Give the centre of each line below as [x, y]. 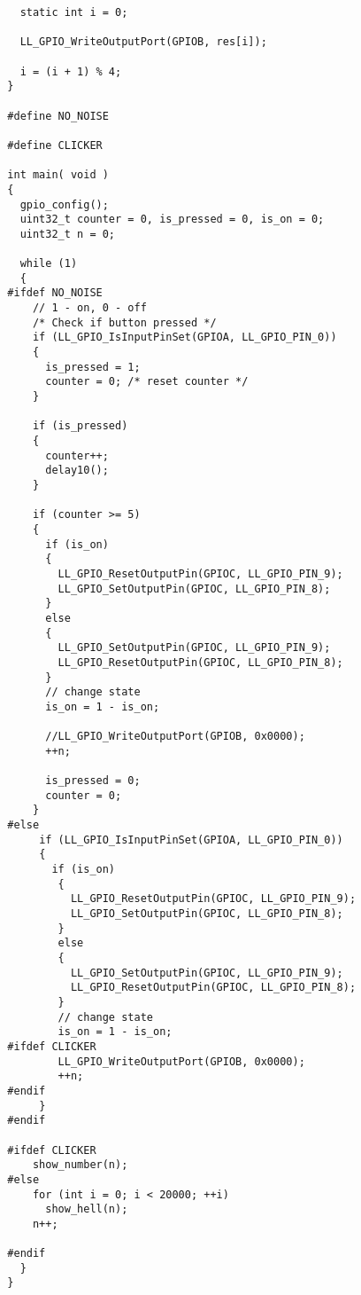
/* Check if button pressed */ [124, 322]
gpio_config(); [64, 204]
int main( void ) [58, 175]
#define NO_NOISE [58, 116]
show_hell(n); [87, 1209]
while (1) [49, 264]
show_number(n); [80, 1165]
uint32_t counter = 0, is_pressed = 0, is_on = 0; [172, 220]
